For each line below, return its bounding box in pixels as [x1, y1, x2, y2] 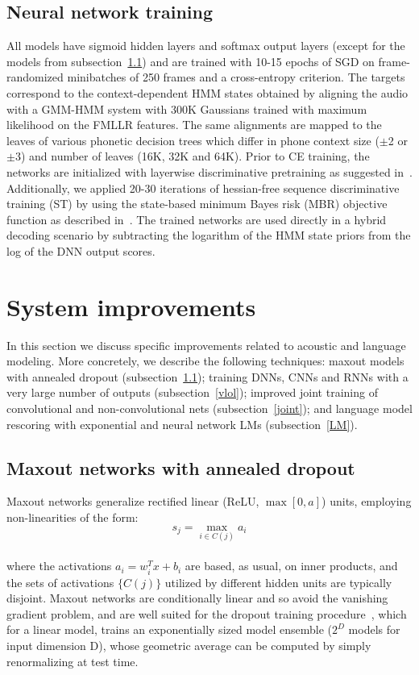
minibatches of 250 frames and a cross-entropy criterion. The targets [67, 69, 405, 85]
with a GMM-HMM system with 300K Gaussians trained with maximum [6, 100, 367, 117]
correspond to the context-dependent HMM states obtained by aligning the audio [6, 84, 409, 101]
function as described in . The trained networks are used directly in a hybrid [6, 210, 387, 227]
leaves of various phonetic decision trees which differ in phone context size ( [6, 131, 380, 148]
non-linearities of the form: [6, 509, 139, 525]
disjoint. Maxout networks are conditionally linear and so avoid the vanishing [6, 590, 388, 606]
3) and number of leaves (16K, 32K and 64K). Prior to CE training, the [15, 148, 370, 165]
